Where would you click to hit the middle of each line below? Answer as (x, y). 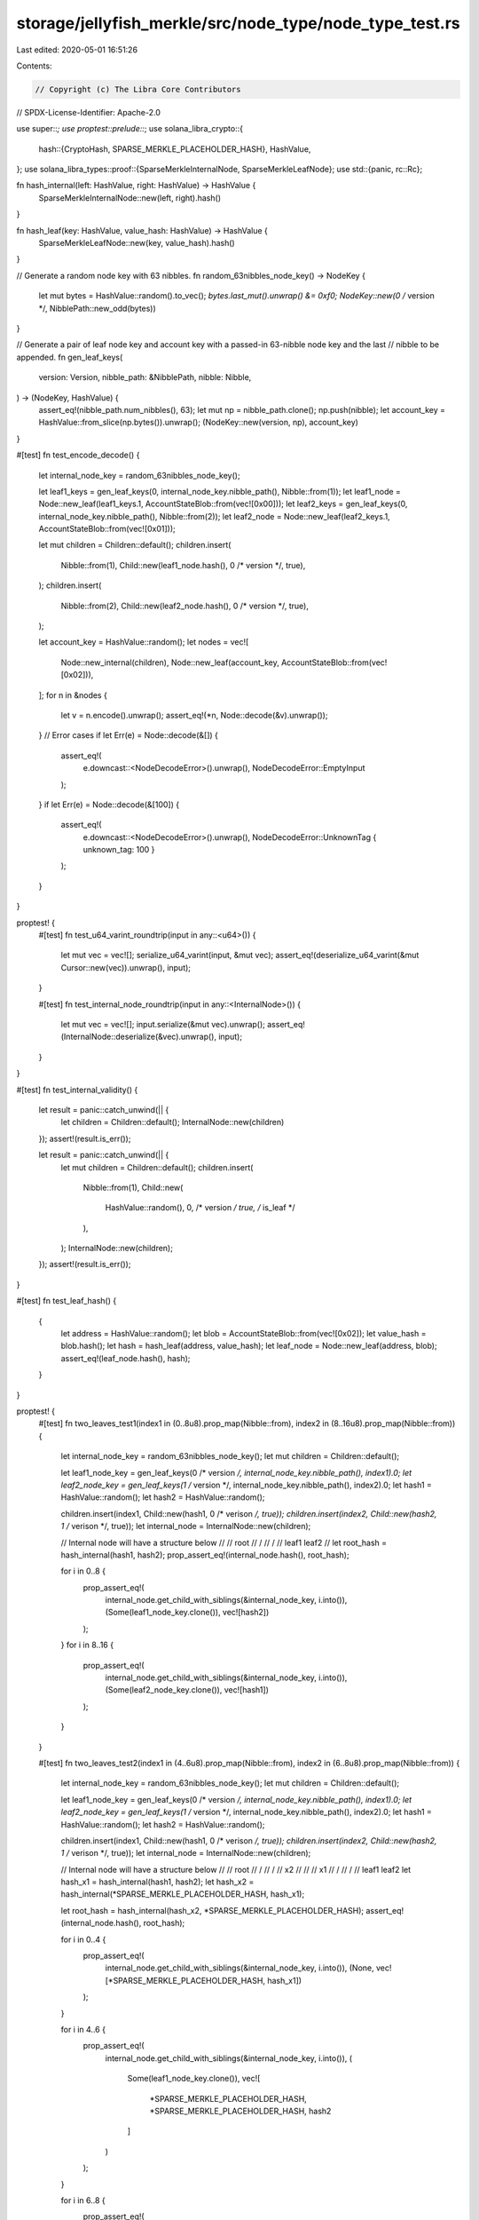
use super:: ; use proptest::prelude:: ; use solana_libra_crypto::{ (130, 129)
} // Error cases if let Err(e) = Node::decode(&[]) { (129, 735)
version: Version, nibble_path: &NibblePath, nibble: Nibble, (145, 377)
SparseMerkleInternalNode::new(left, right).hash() (130, 198)
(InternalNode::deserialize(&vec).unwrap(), (139, 1037)
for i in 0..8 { (83, 1571)
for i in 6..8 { (83, 2200)
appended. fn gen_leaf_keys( (70, 357)
